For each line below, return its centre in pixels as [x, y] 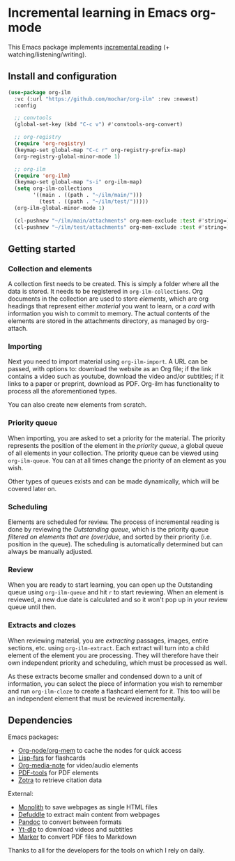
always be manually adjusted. [51, 552]
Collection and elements [50, 269]
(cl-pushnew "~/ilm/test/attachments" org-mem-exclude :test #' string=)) [123, 227]
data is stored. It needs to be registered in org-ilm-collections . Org [105, 292]
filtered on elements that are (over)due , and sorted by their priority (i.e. [110, 537]
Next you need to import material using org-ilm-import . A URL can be [108, 361]
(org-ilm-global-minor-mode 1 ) [60, 208]
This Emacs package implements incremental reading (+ [89, 47]
